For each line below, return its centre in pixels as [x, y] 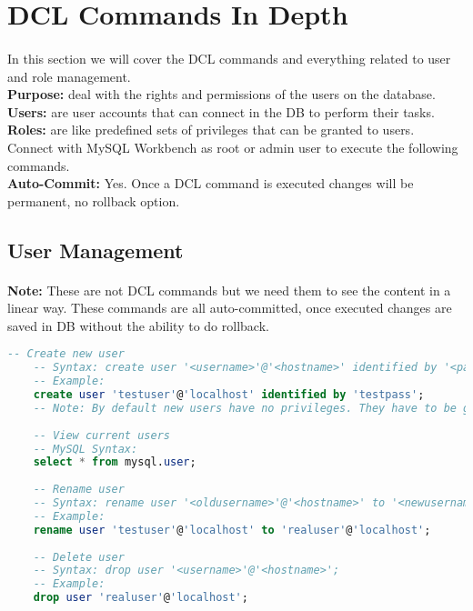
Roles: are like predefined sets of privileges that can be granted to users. [211, 130]
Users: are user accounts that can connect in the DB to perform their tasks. [221, 111]
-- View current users [101, 435]
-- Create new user [66, 354]
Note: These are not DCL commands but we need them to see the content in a [229, 290]
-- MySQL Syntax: [86, 449]
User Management [96, 250]
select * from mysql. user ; [115, 462]
